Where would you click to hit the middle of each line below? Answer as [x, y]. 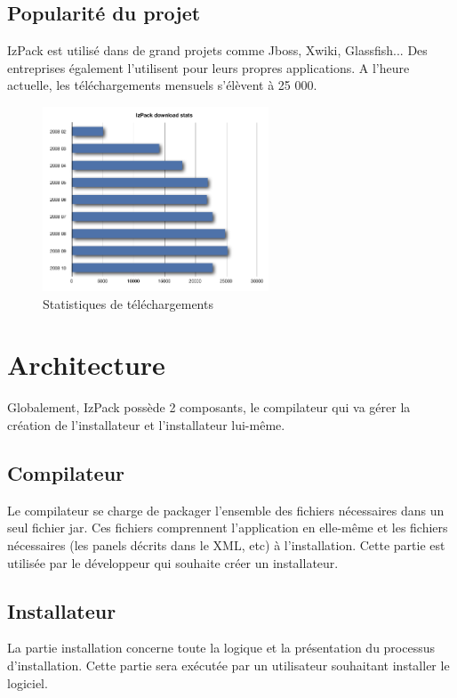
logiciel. [28, 682]
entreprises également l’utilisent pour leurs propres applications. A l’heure [208, 67]
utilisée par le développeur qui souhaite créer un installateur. [173, 562]
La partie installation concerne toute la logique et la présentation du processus [221, 648]
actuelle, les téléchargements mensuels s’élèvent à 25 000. [162, 85]
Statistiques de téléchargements [128, 303]
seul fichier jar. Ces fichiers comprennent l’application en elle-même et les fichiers [228, 528]
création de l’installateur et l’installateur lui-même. [146, 424]
